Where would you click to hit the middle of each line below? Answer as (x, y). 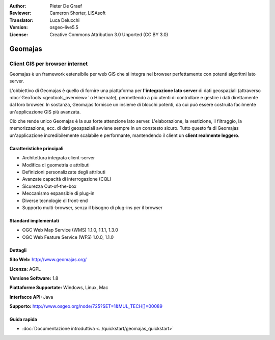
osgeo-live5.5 (64, 27)
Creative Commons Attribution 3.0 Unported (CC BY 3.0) (109, 34)
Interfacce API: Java (31, 297)
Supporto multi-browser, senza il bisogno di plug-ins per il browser (92, 207)
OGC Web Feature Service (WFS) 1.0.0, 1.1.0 (68, 237)
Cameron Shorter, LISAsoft (78, 13)
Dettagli (18, 250)
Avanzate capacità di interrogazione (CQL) (67, 179)
